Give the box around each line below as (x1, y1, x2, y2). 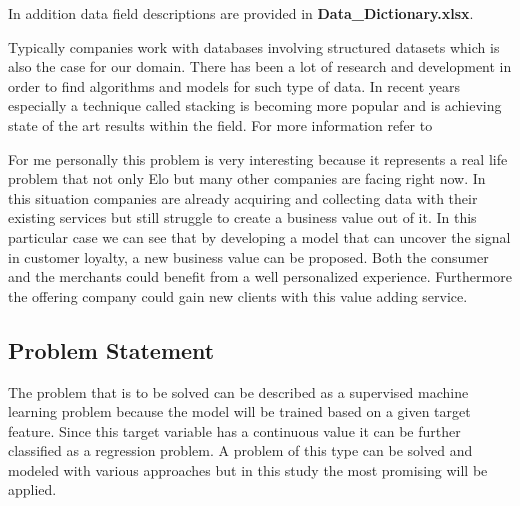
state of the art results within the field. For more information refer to (8, 114, 433, 135)
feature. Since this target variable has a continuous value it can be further (8, 420, 461, 441)
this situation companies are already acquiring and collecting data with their (8, 187, 478, 208)
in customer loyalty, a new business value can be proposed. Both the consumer (8, 246, 489, 267)
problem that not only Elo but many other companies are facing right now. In (8, 168, 486, 189)
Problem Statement (8, 334, 215, 365)
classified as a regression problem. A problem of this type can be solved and (8, 440, 473, 461)
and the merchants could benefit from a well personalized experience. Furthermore (8, 266, 512, 287)
